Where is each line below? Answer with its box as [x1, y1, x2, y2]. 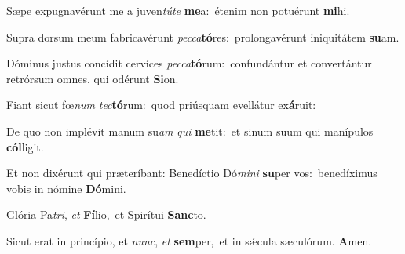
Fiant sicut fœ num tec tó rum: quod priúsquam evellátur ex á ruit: [6, 96, 316, 113]
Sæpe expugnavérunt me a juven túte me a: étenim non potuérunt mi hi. [6, 2, 350, 18]
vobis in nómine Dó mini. [6, 180, 126, 196]
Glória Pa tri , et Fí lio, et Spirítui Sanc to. [6, 206, 206, 223]
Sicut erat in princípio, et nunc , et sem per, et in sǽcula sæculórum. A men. [6, 232, 372, 249]
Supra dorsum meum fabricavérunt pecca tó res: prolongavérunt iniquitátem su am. [6, 28, 400, 45]
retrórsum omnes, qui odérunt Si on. [6, 70, 179, 86]
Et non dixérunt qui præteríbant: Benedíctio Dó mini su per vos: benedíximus [6, 165, 378, 181]
